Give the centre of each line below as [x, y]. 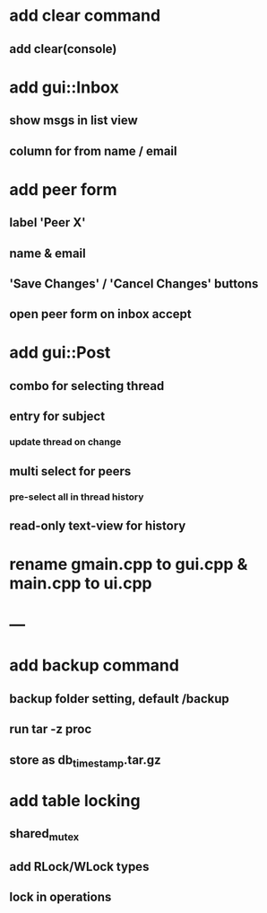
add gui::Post [60, 353]
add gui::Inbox [64, 87]
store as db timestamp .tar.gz [85, 761]
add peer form [64, 189]
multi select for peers [70, 471]
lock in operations [60, 897]
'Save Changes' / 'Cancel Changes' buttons [134, 284]
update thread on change [65, 442]
